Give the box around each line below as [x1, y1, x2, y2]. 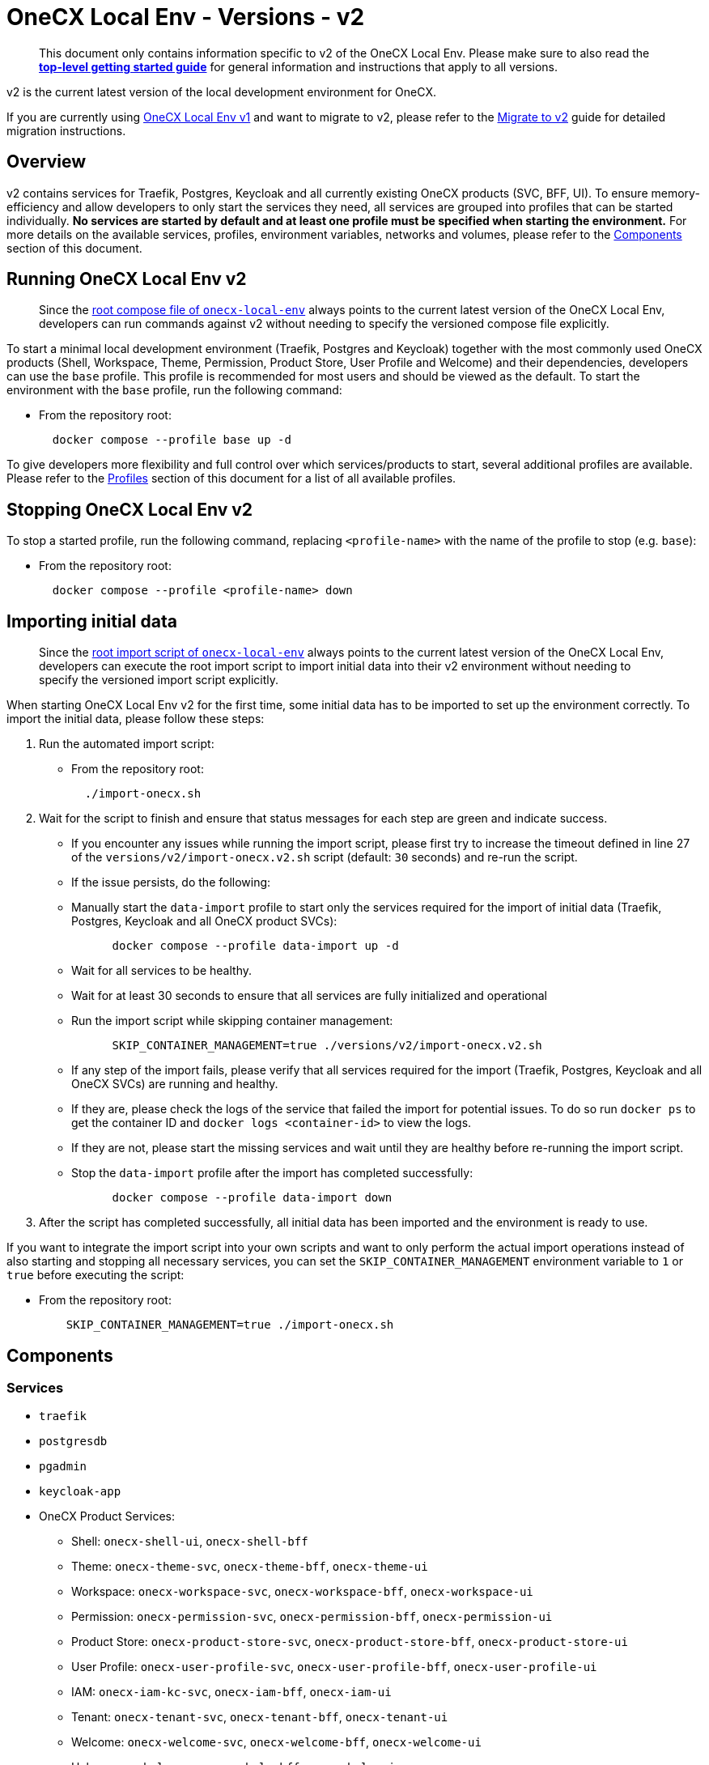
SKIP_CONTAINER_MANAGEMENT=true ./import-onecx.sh [66, 1318, 394, 1332]
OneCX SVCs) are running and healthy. [71, 1077, 278, 1091]
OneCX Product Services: [39, 1509, 175, 1524]
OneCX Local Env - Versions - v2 [6, 3, 365, 31]
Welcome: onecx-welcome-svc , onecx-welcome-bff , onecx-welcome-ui [71, 1735, 482, 1750]
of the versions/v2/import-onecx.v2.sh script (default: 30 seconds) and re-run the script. [71, 850, 578, 865]
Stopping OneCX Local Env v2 [6, 499, 253, 520]
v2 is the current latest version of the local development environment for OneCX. [6, 84, 436, 99]
